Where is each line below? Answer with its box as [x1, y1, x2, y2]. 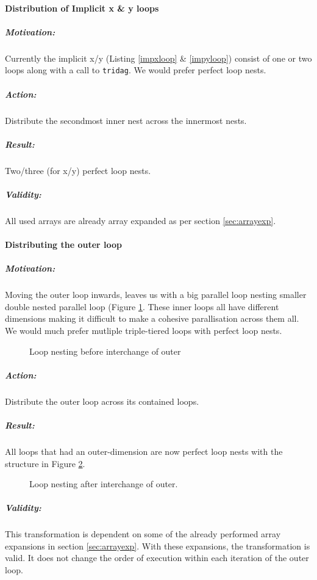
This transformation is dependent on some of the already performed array [5, 527, 281, 540]
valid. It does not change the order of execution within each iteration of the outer [5, 551, 309, 564]
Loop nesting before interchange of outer [29, 344, 181, 357]
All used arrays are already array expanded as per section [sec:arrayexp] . [5, 214, 276, 227]
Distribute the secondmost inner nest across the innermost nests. [5, 114, 247, 126]
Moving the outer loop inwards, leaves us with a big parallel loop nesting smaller [5, 288, 307, 301]
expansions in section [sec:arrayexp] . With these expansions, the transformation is [5, 539, 310, 552]
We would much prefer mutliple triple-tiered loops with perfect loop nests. [5, 324, 282, 336]
